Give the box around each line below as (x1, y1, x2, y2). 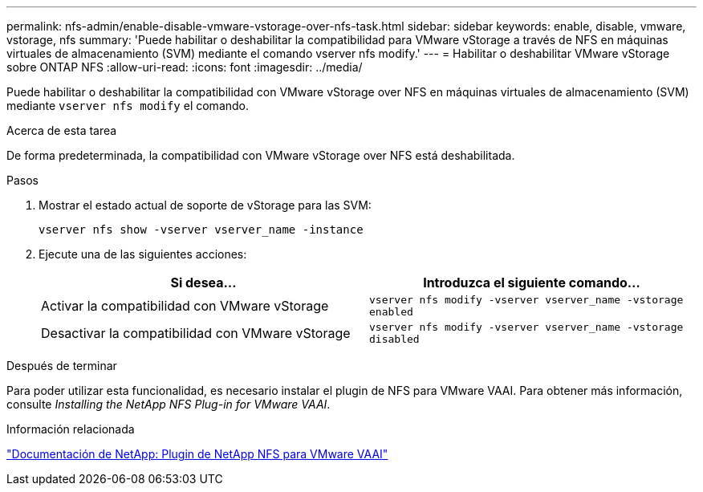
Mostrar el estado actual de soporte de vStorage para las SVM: (39, 198, 372, 212)
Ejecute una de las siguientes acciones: (39, 247, 247, 261)
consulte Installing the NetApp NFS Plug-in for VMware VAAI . (6, 397, 331, 411)
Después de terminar (6, 359, 117, 372)
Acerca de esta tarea (6, 124, 117, 137)
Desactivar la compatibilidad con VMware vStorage (41, 325, 351, 341)
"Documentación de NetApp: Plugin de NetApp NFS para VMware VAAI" (6, 447, 388, 461)
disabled (369, 333, 420, 345)
